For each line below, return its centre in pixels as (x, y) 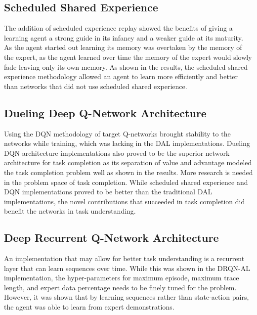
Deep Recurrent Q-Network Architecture (111, 238)
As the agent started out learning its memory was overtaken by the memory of (123, 47)
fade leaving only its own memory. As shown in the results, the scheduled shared (126, 67)
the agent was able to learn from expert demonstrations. (89, 307)
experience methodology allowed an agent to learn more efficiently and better (121, 76)
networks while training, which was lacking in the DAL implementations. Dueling (127, 143)
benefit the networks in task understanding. (70, 211)
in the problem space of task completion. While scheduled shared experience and (126, 182)
